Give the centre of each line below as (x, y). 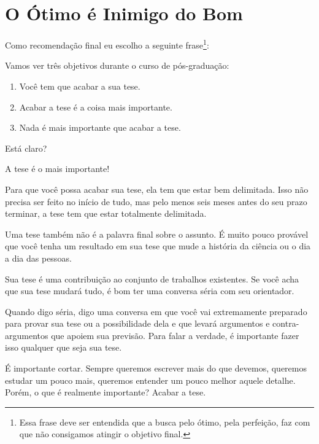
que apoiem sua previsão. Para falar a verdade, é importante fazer (175, 335)
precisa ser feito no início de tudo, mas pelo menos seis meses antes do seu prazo (156, 201)
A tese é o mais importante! (57, 169)
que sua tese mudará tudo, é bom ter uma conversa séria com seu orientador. (150, 291)
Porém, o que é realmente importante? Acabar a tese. (106, 392)
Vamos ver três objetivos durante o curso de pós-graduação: (117, 65)
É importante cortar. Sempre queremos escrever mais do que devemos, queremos (156, 368)
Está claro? (26, 148)
